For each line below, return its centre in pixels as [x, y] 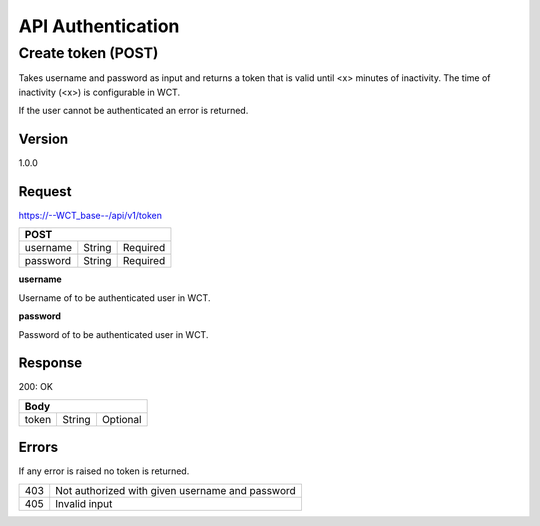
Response [50, 363]
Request [45, 191]
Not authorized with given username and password [176, 490]
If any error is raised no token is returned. [104, 471]
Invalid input [84, 503]
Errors [38, 447]
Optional [121, 419]
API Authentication [99, 26]
